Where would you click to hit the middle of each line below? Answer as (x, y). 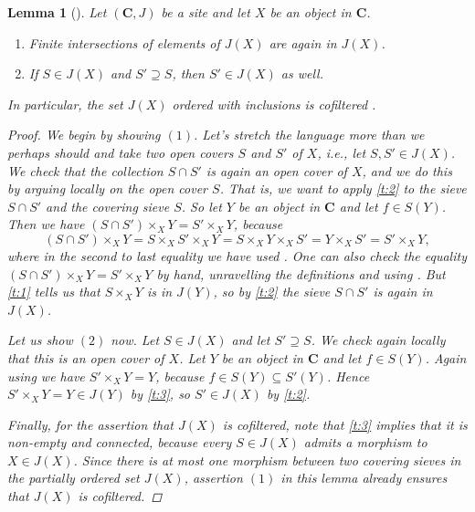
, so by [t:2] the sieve (272, 292)
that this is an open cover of (86, 357)
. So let (201, 206)
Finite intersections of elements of (124, 42)
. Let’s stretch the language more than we (309, 135)
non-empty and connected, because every (120, 442)
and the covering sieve (108, 206)
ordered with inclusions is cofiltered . (274, 104)
